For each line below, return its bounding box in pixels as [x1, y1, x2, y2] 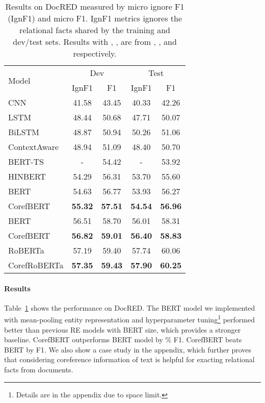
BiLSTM [8, 126, 39, 138]
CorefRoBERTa [8, 259, 64, 271]
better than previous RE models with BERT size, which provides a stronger [4, 324, 241, 335]
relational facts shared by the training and [19, 24, 171, 36]
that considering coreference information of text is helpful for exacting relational [4, 354, 255, 365]
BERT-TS [8, 156, 44, 167]
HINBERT [8, 170, 46, 182]
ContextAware [8, 141, 59, 153]
